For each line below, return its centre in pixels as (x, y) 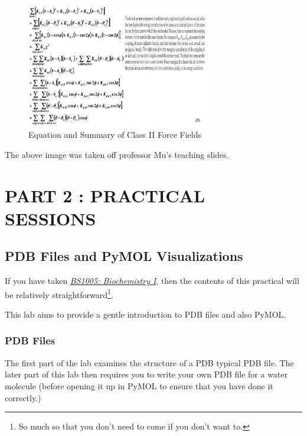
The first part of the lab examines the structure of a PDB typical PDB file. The (149, 362)
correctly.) (23, 397)
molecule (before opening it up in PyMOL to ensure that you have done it (139, 385)
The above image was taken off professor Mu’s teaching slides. (117, 154)
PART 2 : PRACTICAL (105, 195)
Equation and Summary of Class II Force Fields (115, 135)
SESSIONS (50, 218)
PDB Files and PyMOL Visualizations (124, 256)
